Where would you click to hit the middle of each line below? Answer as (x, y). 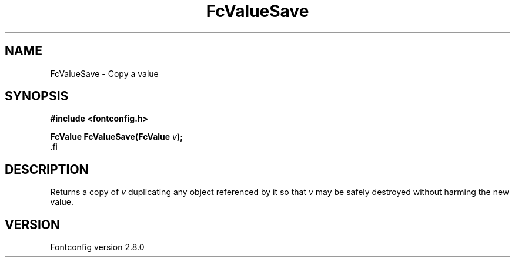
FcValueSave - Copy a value (104, 73)
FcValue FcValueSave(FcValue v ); (117, 137)
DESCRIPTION (47, 169)
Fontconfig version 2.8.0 (97, 247)
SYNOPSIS (37, 96)
